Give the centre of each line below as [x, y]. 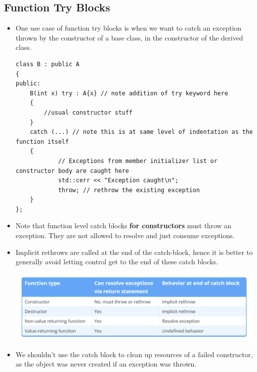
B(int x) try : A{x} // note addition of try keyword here [129, 93]
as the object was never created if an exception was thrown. [106, 364]
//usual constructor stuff [88, 112]
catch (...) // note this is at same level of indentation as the [141, 132]
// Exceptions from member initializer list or [138, 161]
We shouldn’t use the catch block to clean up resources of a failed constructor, [134, 354]
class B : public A [47, 64]
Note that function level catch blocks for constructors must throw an [124, 226]
